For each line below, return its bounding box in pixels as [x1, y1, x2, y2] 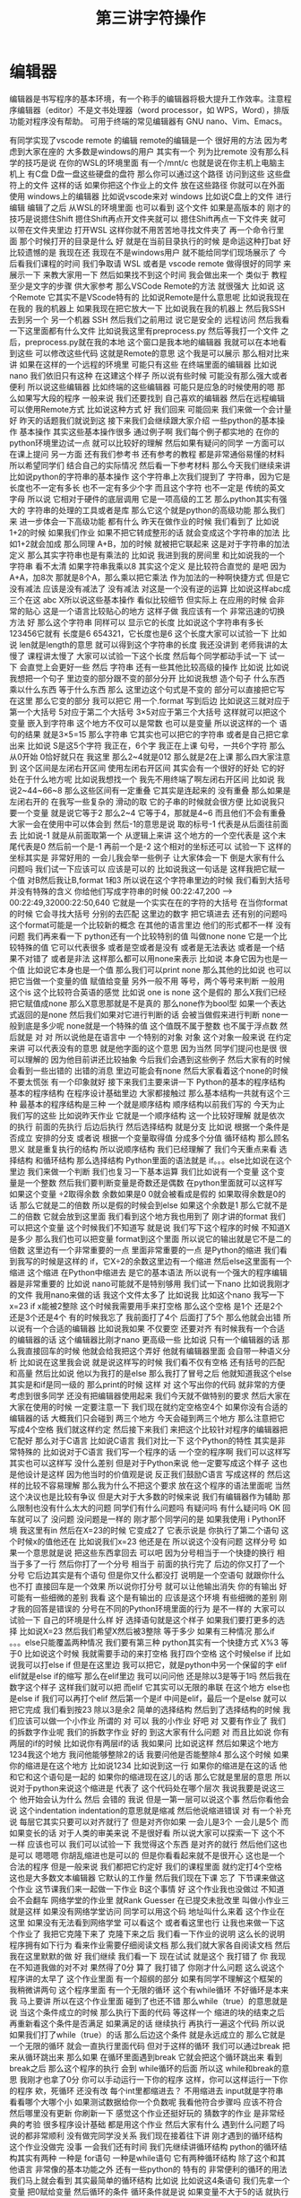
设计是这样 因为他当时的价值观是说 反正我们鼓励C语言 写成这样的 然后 [24, 1468, 283, 1480]
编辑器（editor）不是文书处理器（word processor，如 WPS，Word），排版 [16, 104, 289, 115]
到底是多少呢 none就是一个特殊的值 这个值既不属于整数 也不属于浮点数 [16, 1020, 278, 1031]
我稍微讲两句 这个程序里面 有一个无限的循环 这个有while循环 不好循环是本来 [9, 1984, 289, 1995]
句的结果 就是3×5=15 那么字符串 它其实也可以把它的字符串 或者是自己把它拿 [9, 728, 289, 740]
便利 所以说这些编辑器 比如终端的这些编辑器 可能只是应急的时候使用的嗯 [9, 381, 275, 392]
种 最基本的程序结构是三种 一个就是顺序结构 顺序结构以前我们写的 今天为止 [9, 1099, 285, 1109]
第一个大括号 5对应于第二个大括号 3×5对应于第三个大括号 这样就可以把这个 [9, 706, 287, 717]
